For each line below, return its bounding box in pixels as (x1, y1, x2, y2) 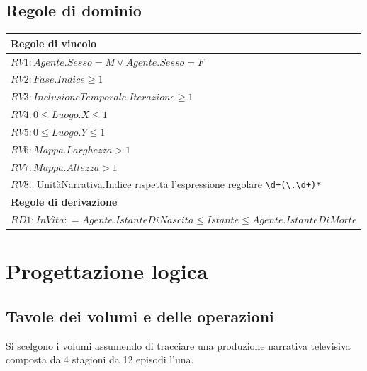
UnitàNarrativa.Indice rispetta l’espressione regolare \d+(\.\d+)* (36, 177, 322, 192)
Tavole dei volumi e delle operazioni (6, 305, 274, 327)
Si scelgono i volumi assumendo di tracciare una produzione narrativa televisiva (6, 338, 351, 353)
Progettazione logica (6, 257, 208, 285)
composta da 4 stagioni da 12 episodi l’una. (6, 352, 194, 367)
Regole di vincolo (11, 35, 97, 50)
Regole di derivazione (11, 194, 118, 209)
